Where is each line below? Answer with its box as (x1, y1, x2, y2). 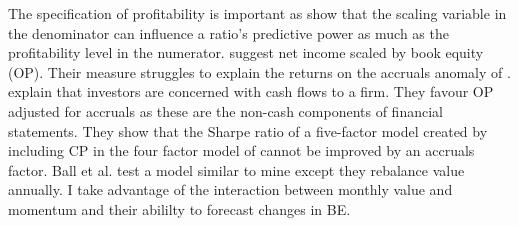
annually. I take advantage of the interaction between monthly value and (8, 179, 453, 200)
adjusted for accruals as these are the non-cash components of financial (8, 100, 443, 121)
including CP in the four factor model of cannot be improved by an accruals (8, 140, 475, 161)
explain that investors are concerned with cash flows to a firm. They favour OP (8, 81, 494, 102)
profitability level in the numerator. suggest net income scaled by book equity (8, 42, 484, 63)
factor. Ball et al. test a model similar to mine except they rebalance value (8, 159, 465, 180)
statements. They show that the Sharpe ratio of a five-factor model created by (8, 120, 488, 141)
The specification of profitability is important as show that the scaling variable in (8, 3, 507, 23)
